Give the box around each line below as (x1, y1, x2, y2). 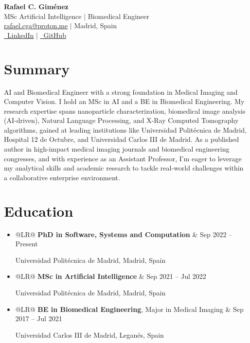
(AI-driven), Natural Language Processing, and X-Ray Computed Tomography (4, 115, 239, 125)
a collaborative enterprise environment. (4, 172, 120, 182)
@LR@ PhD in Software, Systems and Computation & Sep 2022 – (15, 229, 232, 239)
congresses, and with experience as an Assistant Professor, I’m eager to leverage (4, 153, 242, 163)
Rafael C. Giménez (4, 1, 69, 11)
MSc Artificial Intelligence (4, 11, 82, 21)
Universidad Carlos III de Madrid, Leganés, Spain (15, 329, 164, 340)
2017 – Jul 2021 (15, 313, 62, 324)
